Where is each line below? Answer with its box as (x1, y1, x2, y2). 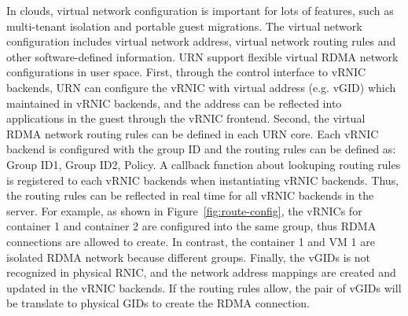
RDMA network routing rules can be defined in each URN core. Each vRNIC (6, 125, 379, 141)
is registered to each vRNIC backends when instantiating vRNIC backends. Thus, (6, 171, 399, 188)
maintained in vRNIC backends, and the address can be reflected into (6, 94, 342, 111)
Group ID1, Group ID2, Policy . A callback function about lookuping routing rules (6, 156, 401, 172)
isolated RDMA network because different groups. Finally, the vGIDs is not (6, 248, 370, 265)
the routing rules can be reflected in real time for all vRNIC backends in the (6, 187, 374, 204)
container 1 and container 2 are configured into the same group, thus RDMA (6, 218, 377, 234)
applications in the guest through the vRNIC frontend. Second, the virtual (6, 110, 366, 127)
